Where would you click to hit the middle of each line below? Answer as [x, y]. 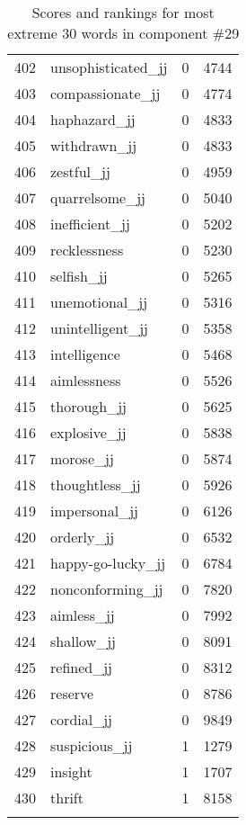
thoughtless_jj [96, 484]
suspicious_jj [92, 745]
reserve [72, 693]
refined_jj [81, 667]
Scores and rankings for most [123, 12]
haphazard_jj [93, 119]
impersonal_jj [94, 511]
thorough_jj [88, 406]
